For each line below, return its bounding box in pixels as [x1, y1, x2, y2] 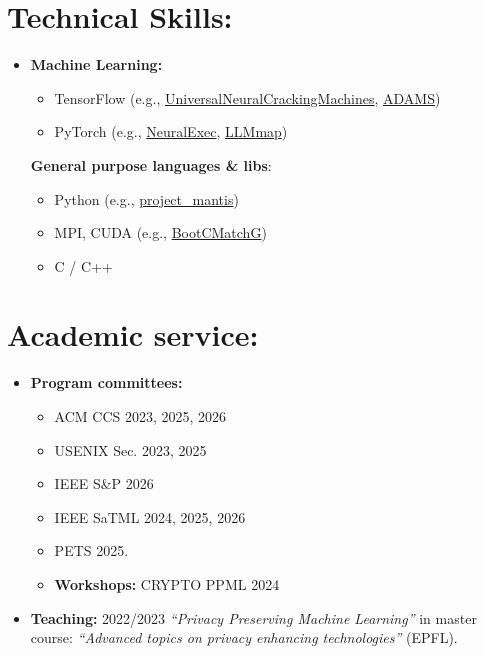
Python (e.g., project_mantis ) [54, 188, 239, 209]
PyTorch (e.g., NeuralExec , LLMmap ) [54, 121, 288, 142]
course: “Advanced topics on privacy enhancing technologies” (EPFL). [30, 627, 458, 648]
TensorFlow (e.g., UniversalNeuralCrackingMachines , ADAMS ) [54, 87, 441, 108]
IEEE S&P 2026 [54, 473, 154, 494]
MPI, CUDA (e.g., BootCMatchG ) [54, 222, 267, 243]
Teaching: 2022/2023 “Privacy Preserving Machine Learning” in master [30, 607, 477, 628]
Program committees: [30, 372, 183, 393]
